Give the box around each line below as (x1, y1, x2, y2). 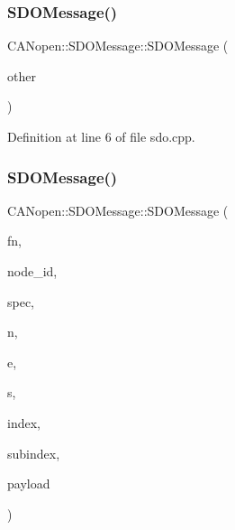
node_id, (7, 262, 58, 280)
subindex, (7, 443, 60, 462)
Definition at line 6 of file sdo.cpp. (7, 127, 195, 145)
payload (7, 474, 50, 493)
